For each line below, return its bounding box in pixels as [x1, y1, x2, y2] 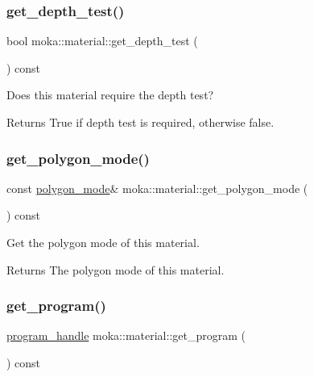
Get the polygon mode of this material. [6, 234, 200, 250]
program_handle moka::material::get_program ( [6, 327, 246, 344]
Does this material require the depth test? [6, 86, 214, 103]
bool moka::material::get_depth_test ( [6, 32, 198, 49]
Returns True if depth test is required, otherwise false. [6, 114, 275, 130]
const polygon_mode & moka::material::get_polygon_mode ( [6, 179, 308, 196]
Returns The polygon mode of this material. [6, 261, 225, 278]
